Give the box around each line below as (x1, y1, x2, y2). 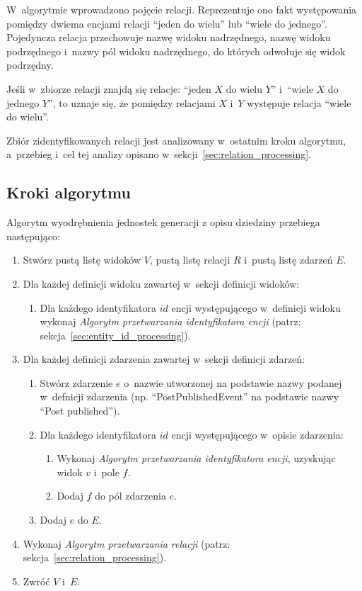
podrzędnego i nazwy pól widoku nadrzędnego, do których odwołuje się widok (6, 43, 346, 58)
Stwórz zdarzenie (40, 375, 113, 390)
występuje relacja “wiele (247, 95, 351, 110)
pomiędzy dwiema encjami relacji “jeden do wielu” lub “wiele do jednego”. (6, 16, 327, 30)
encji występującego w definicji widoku (171, 300, 341, 315)
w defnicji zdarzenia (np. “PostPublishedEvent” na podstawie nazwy (40, 389, 339, 404)
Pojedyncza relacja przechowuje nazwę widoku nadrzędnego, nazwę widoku (6, 30, 331, 45)
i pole (93, 464, 119, 479)
